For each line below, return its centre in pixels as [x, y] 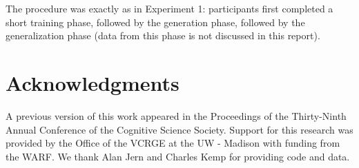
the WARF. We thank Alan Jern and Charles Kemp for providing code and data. [178, 156]
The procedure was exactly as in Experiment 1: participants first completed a [169, 8]
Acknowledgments [93, 82]
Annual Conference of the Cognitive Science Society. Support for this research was [179, 129]
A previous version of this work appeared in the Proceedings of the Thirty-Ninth [176, 115]
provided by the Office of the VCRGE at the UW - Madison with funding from [173, 143]
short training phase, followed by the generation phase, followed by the [155, 22]
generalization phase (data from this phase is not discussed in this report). [163, 35]
